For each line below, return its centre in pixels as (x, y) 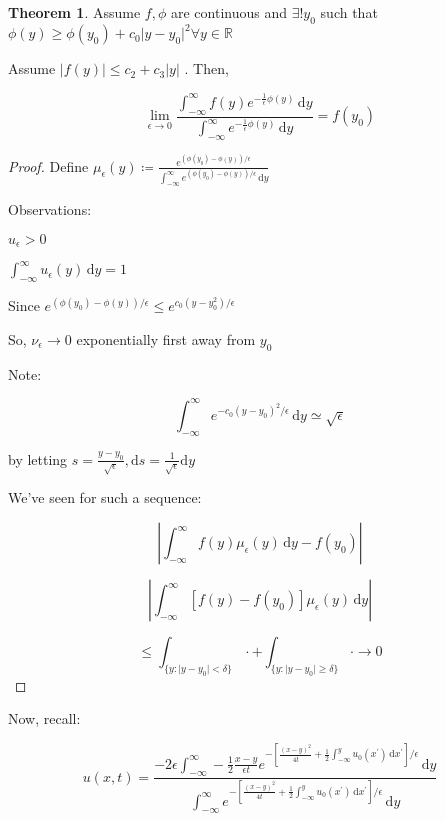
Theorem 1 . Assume (74, 12)
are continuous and (228, 12)
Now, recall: (44, 718)
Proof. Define (48, 165)
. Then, (206, 68)
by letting (38, 458)
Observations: (50, 208)
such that (349, 12)
